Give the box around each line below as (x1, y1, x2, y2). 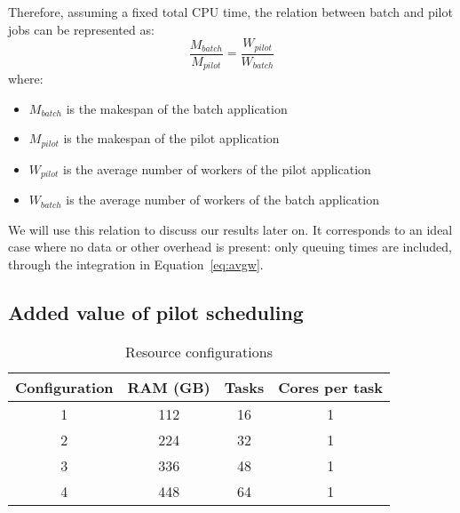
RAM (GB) (127, 376, 210, 397)
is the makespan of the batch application (66, 99, 288, 117)
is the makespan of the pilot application (63, 129, 280, 148)
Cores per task (278, 376, 384, 397)
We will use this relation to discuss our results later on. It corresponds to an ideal (8, 220, 453, 238)
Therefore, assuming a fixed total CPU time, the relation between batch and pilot (8, 3, 453, 20)
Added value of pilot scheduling (8, 298, 304, 325)
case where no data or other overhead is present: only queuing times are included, (8, 237, 452, 256)
